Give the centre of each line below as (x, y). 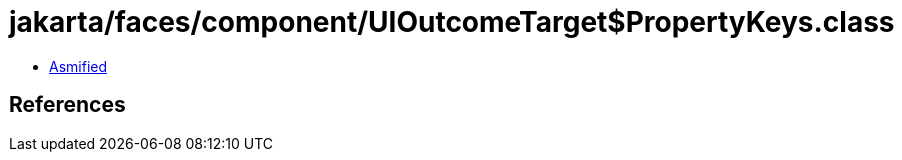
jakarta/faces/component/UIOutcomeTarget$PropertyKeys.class (452, 22)
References (67, 105)
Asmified (78, 66)
